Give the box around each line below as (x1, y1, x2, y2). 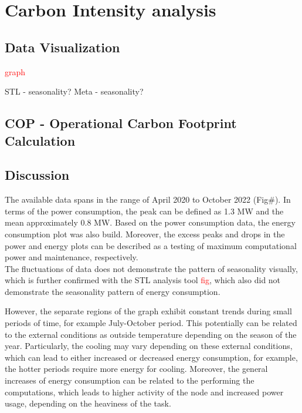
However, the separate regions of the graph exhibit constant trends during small (5, 305, 292, 317)
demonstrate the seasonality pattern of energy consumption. (5, 285, 220, 297)
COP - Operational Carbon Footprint (5, 114, 237, 132)
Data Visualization (5, 38, 120, 56)
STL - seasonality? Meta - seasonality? (5, 85, 144, 98)
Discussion (5, 166, 70, 184)
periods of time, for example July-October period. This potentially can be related (5, 317, 297, 329)
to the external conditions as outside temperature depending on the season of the (5, 328, 297, 340)
